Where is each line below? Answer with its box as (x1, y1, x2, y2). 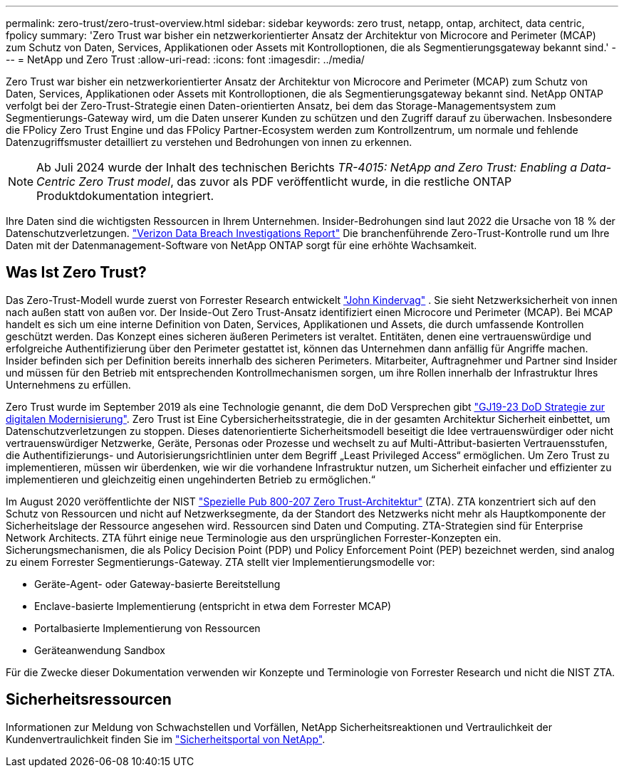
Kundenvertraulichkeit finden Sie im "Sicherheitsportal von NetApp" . (6, 732, 326, 745)
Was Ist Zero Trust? (6, 263, 147, 282)
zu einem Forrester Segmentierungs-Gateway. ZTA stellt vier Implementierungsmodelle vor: (6, 555, 435, 568)
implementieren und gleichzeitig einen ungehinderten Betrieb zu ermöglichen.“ (6, 473, 375, 485)
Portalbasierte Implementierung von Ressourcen (34, 621, 261, 634)
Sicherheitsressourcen (6, 690, 172, 709)
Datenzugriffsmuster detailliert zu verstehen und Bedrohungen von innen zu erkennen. (6, 136, 412, 148)
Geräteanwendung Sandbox (34, 643, 165, 656)
